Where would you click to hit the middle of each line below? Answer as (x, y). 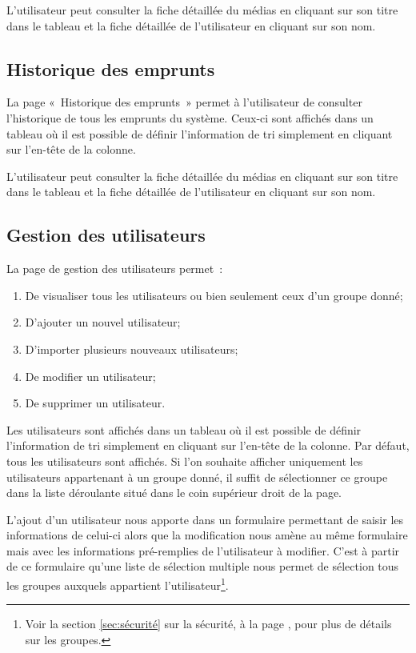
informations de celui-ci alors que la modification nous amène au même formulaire (207, 535)
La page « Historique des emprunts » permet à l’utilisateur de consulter (184, 102)
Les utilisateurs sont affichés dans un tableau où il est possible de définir (184, 429)
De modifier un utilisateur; (90, 376)
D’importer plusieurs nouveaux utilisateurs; (132, 349)
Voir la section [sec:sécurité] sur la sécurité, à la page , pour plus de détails (208, 624)
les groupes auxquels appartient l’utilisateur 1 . (118, 584)
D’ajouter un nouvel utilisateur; (103, 322)
